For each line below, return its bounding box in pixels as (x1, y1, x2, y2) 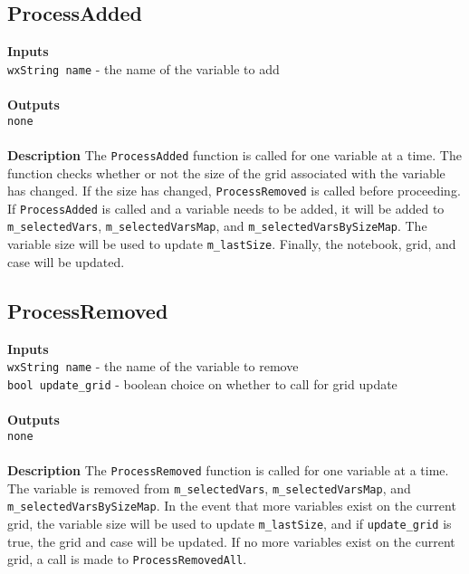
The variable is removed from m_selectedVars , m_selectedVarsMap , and (7, 478, 411, 497)
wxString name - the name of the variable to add (7, 59, 280, 78)
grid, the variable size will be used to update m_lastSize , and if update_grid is (7, 513, 452, 532)
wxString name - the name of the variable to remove (7, 357, 299, 376)
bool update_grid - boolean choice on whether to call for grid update (7, 374, 397, 393)
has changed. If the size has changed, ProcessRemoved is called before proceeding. (7, 181, 461, 200)
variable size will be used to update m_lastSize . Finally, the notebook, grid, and (7, 234, 456, 254)
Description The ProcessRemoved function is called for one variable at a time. (7, 460, 449, 479)
